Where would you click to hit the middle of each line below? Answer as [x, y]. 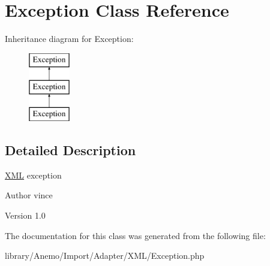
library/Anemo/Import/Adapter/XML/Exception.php [105, 256]
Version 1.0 [25, 215]
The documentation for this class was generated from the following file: [135, 235]
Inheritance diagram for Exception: [69, 39]
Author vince [29, 195]
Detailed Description [70, 150]
